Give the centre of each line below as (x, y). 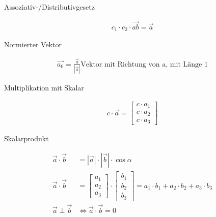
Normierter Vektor (33, 44)
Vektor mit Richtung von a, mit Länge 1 (144, 64)
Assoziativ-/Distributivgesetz (49, 7)
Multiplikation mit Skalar (44, 88)
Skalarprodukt (26, 138)
